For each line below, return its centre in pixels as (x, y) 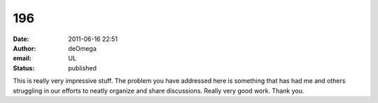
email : (22, 58)
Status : (24, 68)
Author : (24, 48)
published (83, 68)
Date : (21, 39)
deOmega (83, 48)
